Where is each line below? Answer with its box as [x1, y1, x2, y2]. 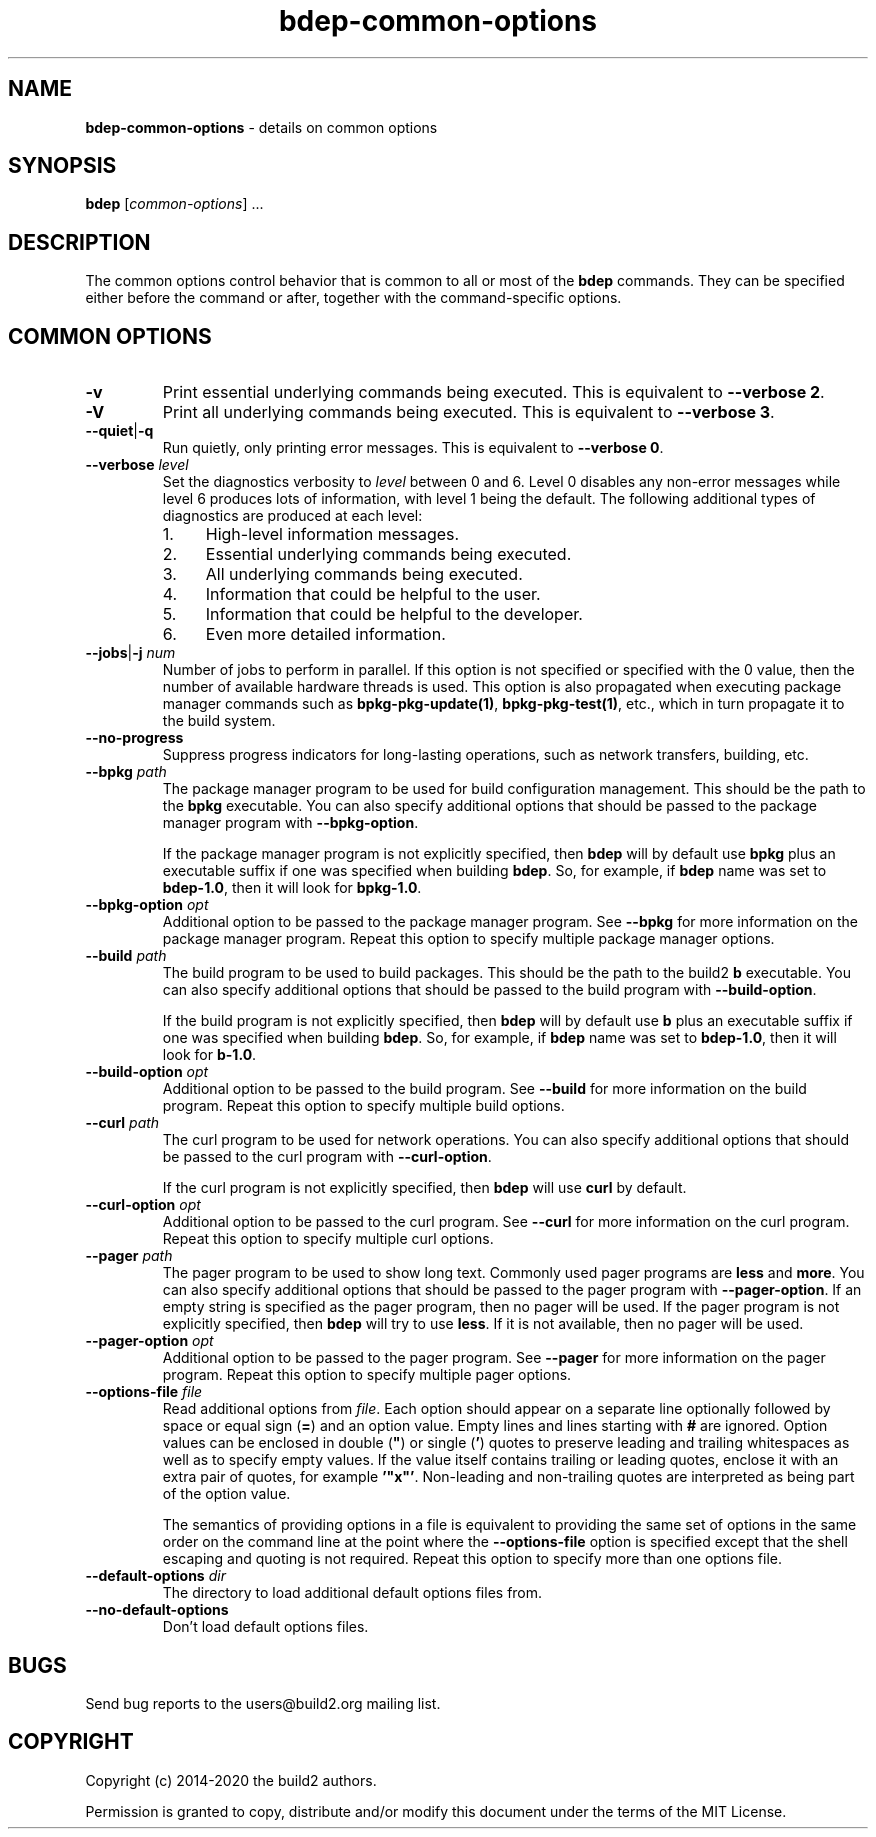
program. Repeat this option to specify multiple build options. [162, 1097, 565, 1115]
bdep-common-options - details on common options [85, 118, 438, 136]
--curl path [85, 1114, 160, 1132]
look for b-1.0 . [162, 1046, 257, 1064]
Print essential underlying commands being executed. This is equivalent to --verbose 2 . [162, 382, 825, 403]
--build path [85, 947, 167, 965]
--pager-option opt [85, 1332, 214, 1350]
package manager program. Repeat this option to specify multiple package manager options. [162, 930, 775, 948]
